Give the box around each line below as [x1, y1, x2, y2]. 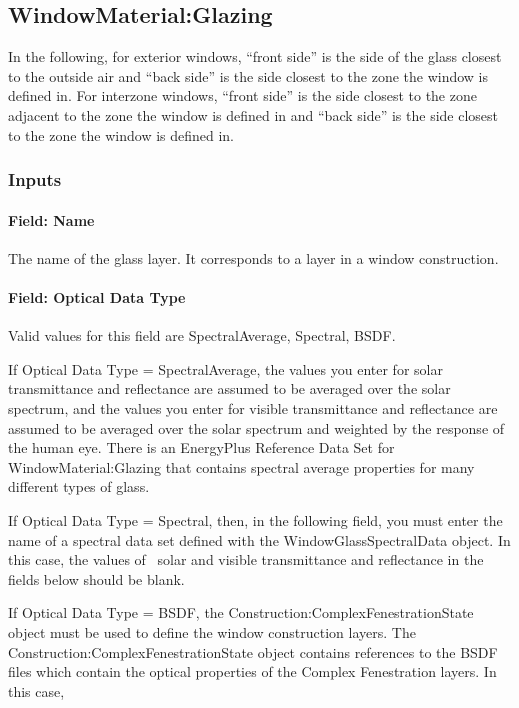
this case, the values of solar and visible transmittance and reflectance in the [8, 549, 484, 570]
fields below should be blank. [8, 568, 185, 589]
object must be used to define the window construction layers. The [8, 621, 416, 642]
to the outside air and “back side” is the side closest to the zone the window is [8, 65, 489, 86]
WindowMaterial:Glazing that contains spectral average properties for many [8, 456, 475, 477]
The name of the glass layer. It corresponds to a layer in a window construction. [8, 247, 499, 268]
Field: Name [8, 209, 95, 230]
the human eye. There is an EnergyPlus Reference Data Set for [8, 437, 395, 458]
